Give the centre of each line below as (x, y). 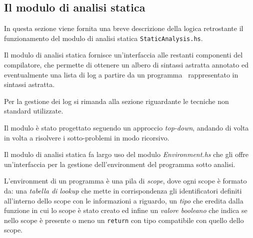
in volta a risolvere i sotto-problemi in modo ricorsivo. (87, 137)
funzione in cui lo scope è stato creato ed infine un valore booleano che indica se (126, 210)
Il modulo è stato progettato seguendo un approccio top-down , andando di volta (126, 128)
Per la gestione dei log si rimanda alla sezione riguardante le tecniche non (116, 101)
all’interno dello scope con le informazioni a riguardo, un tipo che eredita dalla (124, 200)
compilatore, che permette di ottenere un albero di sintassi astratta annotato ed (126, 65)
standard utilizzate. (34, 111)
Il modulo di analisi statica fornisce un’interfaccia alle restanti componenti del (123, 55)
